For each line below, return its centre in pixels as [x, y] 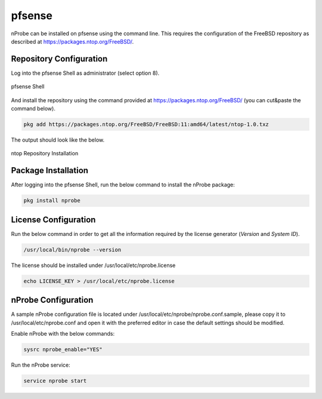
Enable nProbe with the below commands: [63, 334]
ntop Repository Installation [45, 154]
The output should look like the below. [58, 140]
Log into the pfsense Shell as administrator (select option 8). [85, 73]
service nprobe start [55, 380]
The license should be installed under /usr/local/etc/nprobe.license [93, 265]
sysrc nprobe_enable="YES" [63, 349]
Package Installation [50, 171]
